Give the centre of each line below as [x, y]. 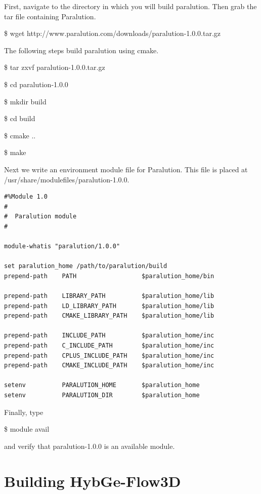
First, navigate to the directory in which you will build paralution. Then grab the [130, 6]
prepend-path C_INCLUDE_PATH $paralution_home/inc [109, 346]
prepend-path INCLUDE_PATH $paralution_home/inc [109, 336]
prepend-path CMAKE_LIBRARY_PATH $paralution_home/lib [109, 316]
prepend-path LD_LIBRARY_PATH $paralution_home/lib [109, 306]
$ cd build [20, 118]
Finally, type [24, 412]
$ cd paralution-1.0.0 [36, 84]
